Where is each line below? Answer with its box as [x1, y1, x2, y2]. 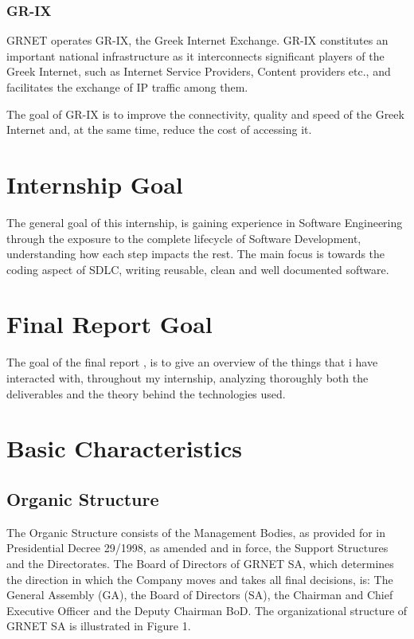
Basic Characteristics [6, 432, 242, 465]
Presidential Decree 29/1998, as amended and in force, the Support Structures [6, 539, 389, 556]
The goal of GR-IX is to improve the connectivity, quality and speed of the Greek [6, 105, 404, 122]
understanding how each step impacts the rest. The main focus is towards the [6, 245, 385, 262]
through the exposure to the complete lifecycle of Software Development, [6, 229, 361, 246]
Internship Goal [6, 167, 183, 200]
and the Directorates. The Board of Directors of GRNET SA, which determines [6, 555, 394, 571]
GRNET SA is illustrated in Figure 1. [6, 617, 191, 634]
